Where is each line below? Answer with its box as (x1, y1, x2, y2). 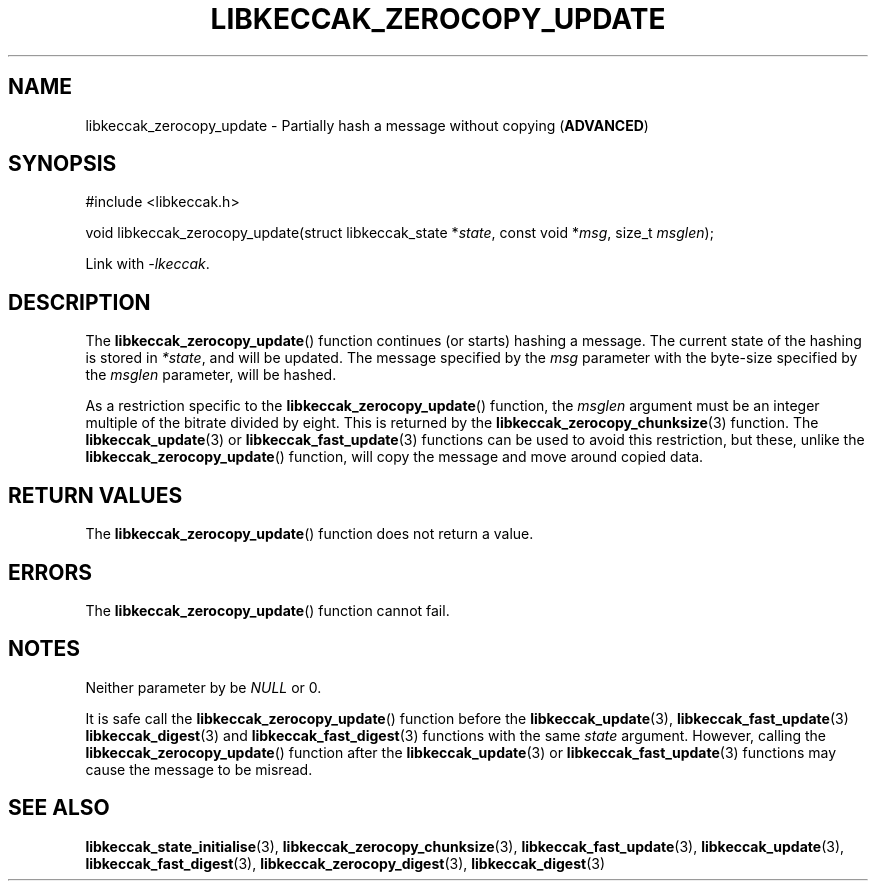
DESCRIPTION (8, 289, 151, 315)
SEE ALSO (8, 795, 110, 821)
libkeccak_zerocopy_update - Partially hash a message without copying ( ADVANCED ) (85, 116, 649, 134)
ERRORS (8, 559, 93, 585)
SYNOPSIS (8, 151, 117, 177)
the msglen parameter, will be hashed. (85, 366, 337, 384)
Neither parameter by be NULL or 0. (85, 678, 322, 696)
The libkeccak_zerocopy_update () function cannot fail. (85, 601, 450, 619)
